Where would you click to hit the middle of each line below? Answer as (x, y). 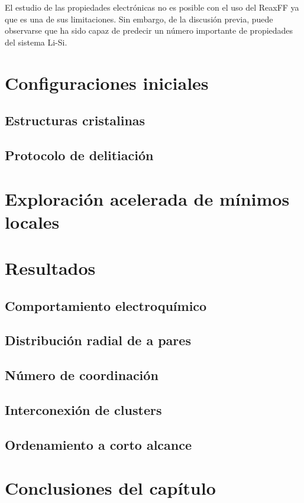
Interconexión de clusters (83, 409)
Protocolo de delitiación (79, 155)
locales (32, 221)
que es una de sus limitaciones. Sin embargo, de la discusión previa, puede (139, 19)
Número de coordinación (82, 375)
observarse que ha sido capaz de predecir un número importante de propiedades (149, 30)
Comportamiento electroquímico (106, 305)
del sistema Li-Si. (36, 42)
